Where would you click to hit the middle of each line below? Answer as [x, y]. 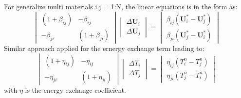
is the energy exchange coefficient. [75, 90]
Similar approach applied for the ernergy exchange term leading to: [104, 48]
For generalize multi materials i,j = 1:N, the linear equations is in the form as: [121, 6]
